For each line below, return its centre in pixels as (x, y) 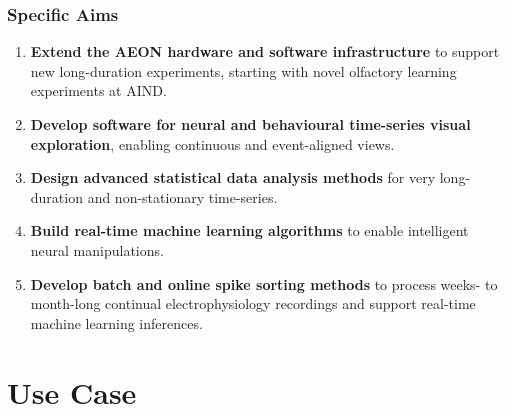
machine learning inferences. (116, 322)
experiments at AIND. (98, 90)
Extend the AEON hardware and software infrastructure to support (265, 51)
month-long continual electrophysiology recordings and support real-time (253, 303)
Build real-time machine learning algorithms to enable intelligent (249, 230)
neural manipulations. (97, 249)
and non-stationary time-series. (182, 196)
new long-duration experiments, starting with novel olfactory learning (243, 70)
